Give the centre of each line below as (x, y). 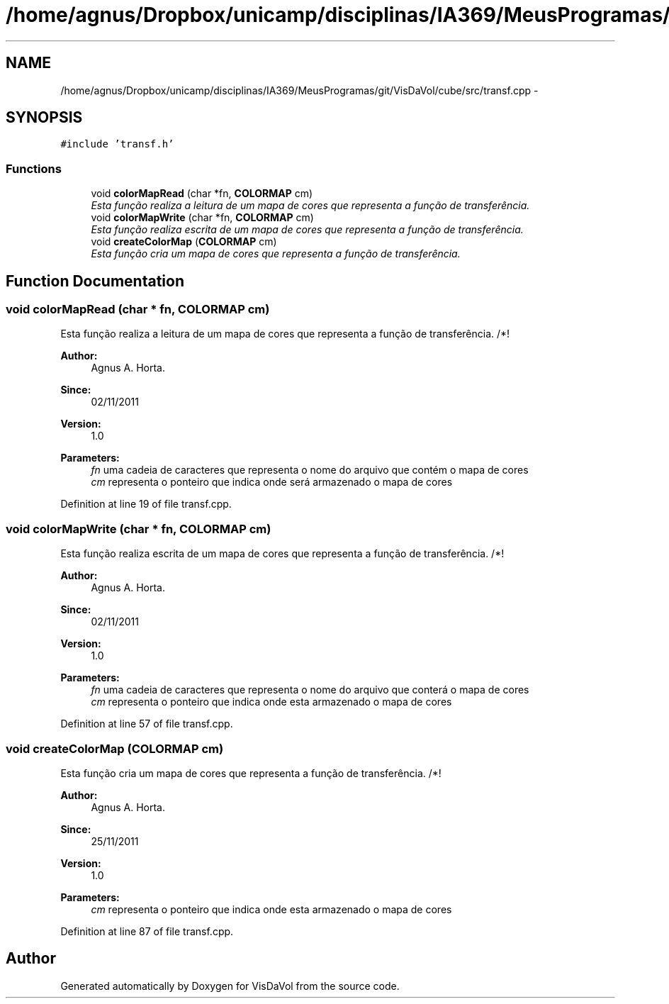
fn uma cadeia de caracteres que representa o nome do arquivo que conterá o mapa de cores (310, 690)
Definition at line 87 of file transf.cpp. (147, 931)
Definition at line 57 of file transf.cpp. (147, 724)
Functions (34, 168)
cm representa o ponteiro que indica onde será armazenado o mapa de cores (272, 482)
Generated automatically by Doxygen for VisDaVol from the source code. (230, 986)
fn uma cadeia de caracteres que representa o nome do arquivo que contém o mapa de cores (310, 470)
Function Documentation (95, 281)
